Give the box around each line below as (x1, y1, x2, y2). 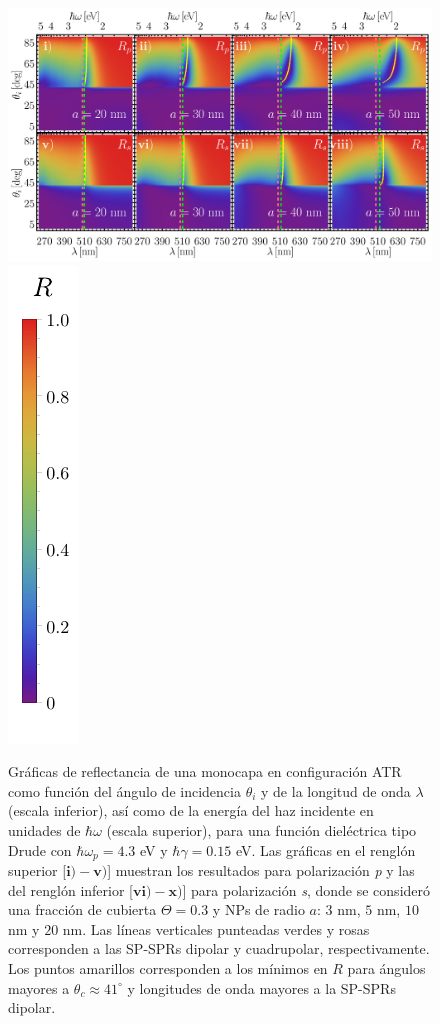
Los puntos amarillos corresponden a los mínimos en (8, 957, 328, 978)
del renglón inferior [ (8, 879, 133, 900)
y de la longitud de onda (261, 780, 411, 801)
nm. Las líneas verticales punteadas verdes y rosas (62, 918, 370, 939)
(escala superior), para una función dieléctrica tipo (106, 819, 417, 840)
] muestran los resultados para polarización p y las (107, 860, 415, 880)
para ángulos (347, 957, 426, 978)
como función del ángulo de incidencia (8, 780, 241, 801)
